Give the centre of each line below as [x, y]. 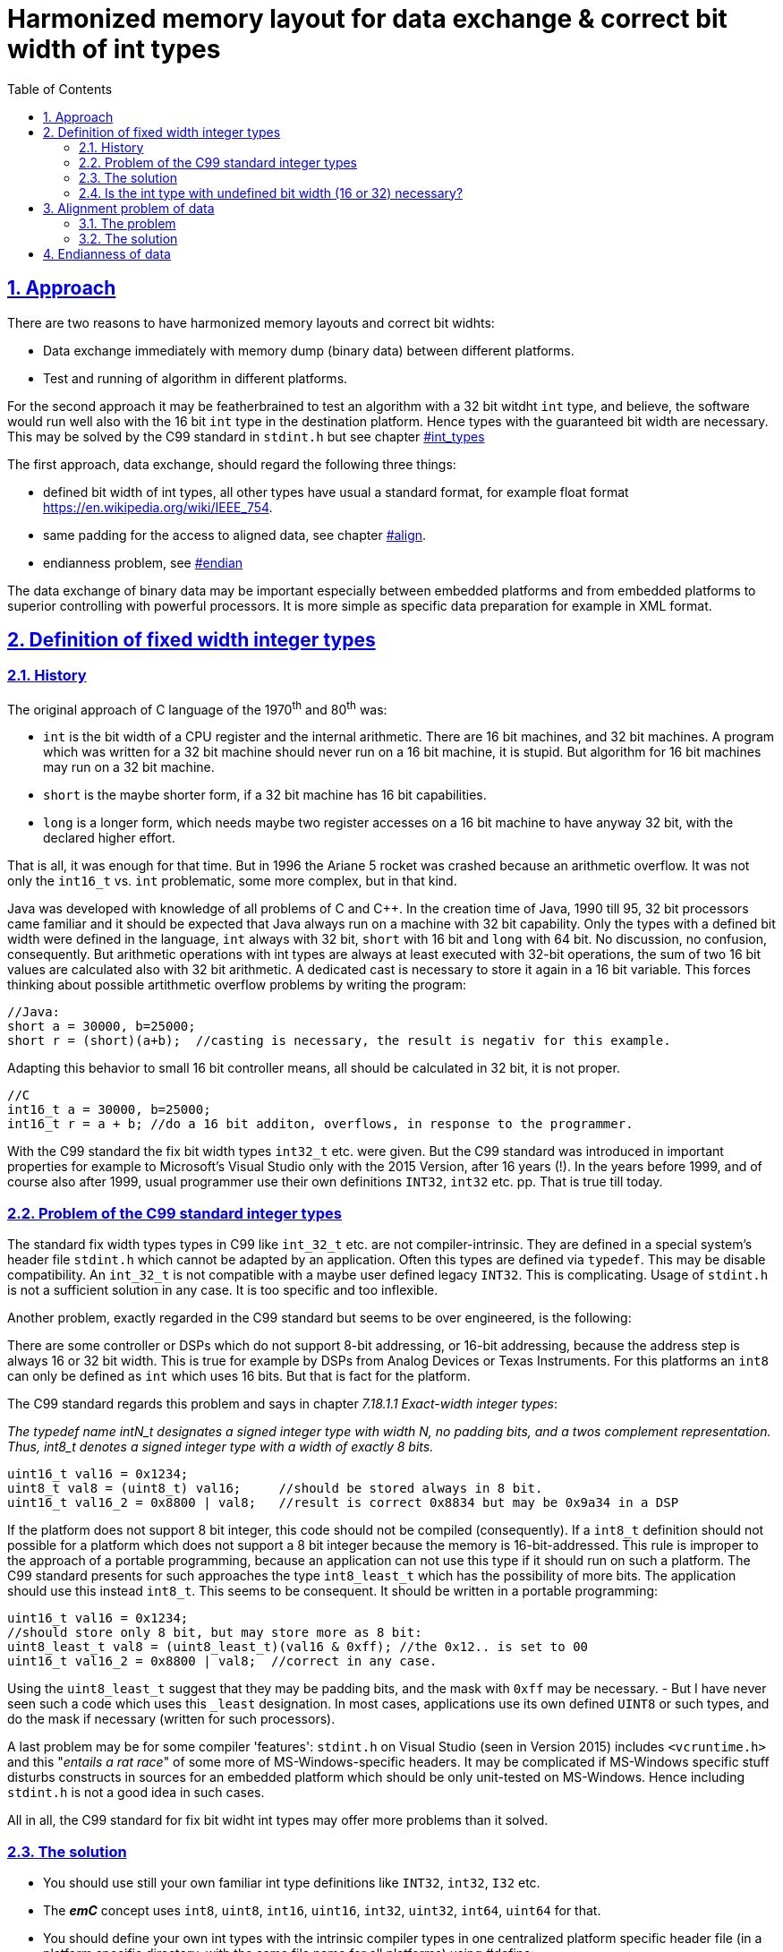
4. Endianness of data [107, 253]
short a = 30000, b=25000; [102, 1027]
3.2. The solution [128, 238]
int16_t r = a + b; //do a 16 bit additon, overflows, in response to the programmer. [320, 1124]
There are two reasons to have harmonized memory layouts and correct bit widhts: [251, 322]
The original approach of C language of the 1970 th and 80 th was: [197, 708]
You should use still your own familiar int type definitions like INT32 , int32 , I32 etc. [292, 1882]
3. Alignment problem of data [129, 208]
